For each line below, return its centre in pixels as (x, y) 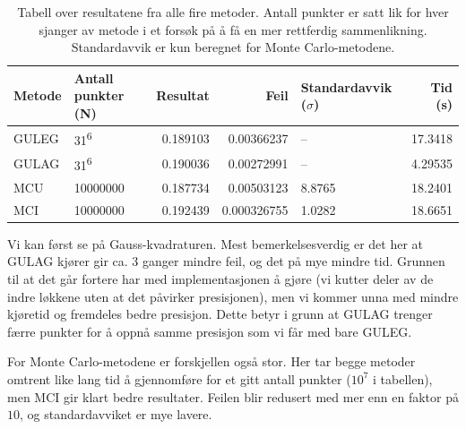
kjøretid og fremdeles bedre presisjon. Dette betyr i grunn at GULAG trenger (220, 314)
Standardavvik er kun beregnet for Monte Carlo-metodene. (233, 47)
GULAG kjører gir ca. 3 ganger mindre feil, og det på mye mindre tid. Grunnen (226, 261)
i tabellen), (402, 378)
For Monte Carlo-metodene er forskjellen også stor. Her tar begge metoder (211, 361)
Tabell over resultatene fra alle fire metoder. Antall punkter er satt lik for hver (233, 12)
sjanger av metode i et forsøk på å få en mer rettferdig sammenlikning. (233, 29)
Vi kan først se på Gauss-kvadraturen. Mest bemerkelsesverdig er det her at (216, 243)
